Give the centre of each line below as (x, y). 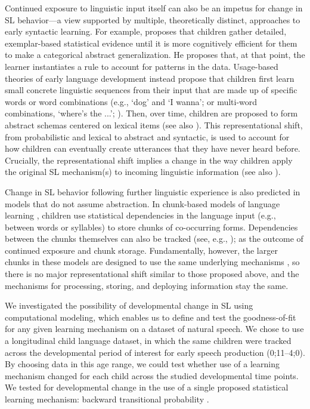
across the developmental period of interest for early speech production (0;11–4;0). (155, 352)
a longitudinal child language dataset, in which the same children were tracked (148, 341)
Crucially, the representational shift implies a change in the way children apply (149, 160)
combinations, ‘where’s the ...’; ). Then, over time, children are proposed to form (151, 113)
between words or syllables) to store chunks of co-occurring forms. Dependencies (151, 227)
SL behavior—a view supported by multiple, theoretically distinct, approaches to (153, 19)
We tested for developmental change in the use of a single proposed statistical (147, 387)
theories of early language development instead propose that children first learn (150, 78)
